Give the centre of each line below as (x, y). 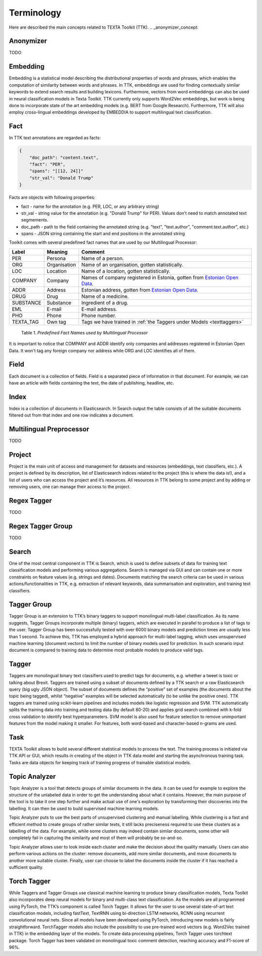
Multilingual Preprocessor (49, 429)
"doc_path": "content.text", (64, 157)
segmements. (35, 220)
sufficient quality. (26, 867)
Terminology (35, 13)
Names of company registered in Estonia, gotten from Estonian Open (160, 277)
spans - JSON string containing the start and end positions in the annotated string (103, 234)
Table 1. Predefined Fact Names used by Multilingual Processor (84, 332)
